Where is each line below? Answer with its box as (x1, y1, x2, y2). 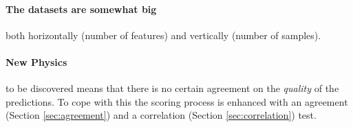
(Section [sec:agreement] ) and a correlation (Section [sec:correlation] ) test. (6, 108, 317, 122)
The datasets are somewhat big (6, 1, 157, 16)
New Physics (6, 54, 67, 69)
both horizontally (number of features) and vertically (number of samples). (6, 27, 321, 42)
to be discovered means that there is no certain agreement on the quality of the (6, 81, 339, 95)
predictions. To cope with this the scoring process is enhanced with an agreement (6, 94, 348, 108)
